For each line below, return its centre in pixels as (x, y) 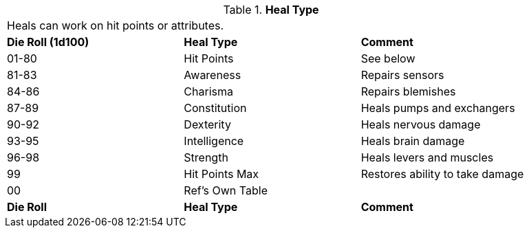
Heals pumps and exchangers (438, 108)
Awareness (213, 75)
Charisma (208, 91)
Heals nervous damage (421, 124)
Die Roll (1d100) (48, 42)
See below (388, 58)
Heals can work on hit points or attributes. (116, 25)
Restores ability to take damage (442, 174)
